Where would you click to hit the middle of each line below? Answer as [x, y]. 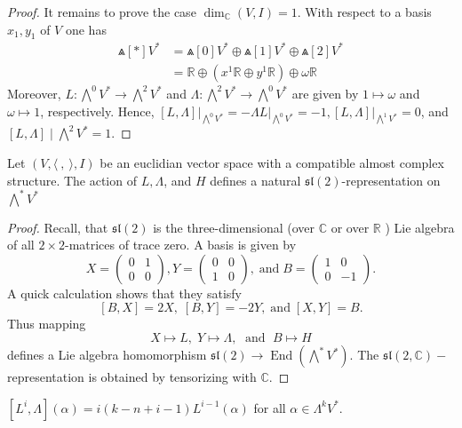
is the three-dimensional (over [234, 227]
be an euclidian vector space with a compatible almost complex [272, 162]
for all [270, 407]
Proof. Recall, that [58, 227]
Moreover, [34, 93]
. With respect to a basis [364, 12]
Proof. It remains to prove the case [102, 12]
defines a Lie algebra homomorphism [107, 354]
